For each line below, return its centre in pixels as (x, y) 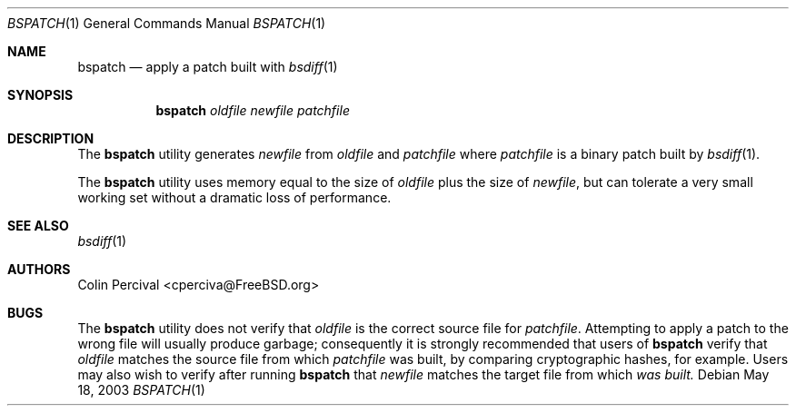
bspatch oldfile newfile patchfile (253, 110)
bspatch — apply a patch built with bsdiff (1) (208, 67)
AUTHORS (39, 269)
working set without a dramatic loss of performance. (234, 197)
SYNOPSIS (40, 95)
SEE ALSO (38, 226)
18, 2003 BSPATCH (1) (141, 390)
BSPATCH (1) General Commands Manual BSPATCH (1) (167, 23)
